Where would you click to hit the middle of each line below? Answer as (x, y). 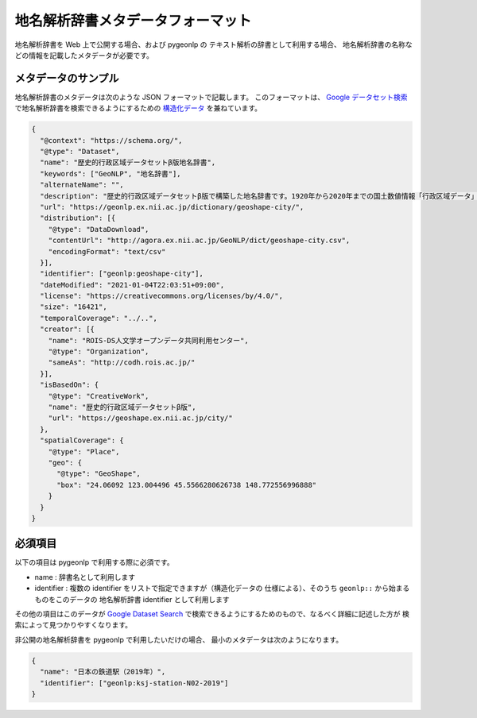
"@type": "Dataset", (80, 151)
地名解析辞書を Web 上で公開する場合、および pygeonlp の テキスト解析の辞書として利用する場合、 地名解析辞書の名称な (213, 44)
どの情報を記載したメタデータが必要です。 (84, 55)
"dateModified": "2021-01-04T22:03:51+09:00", (132, 285)
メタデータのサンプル (67, 78)
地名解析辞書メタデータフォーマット (133, 21)
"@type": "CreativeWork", (99, 396)
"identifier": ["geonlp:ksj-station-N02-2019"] (134, 683)
